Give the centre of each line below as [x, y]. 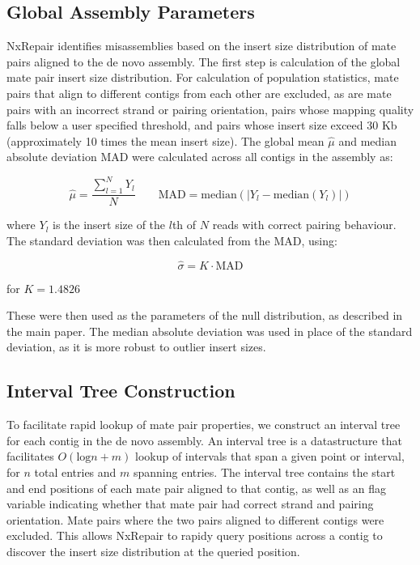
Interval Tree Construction [121, 391]
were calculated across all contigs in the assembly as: [263, 157]
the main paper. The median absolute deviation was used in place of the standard [210, 331]
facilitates [30, 456]
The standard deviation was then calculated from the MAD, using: [172, 240]
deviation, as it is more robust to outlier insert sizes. [136, 347]
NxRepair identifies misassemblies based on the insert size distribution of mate [202, 46]
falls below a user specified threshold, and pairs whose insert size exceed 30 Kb [202, 125]
